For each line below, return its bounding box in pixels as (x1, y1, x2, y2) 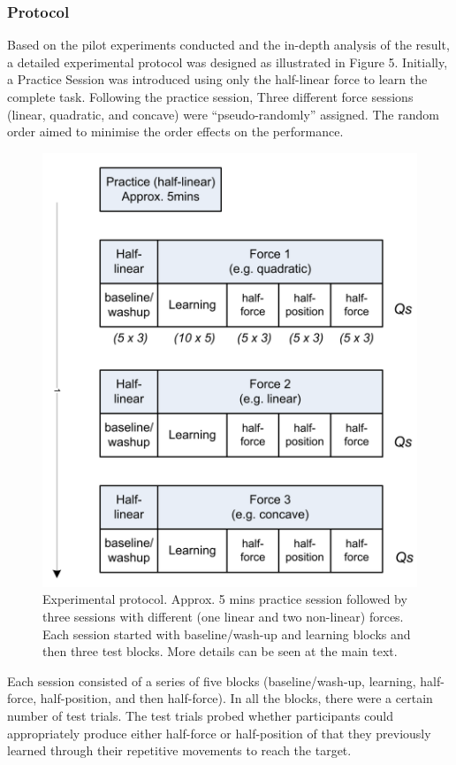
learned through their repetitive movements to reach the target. (7, 741, 352, 760)
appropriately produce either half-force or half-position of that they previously (7, 723, 431, 742)
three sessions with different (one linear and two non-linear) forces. (42, 607, 404, 625)
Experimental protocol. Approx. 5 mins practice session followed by (42, 590, 407, 608)
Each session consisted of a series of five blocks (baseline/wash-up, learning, (7, 671, 416, 690)
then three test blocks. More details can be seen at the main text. (42, 642, 398, 661)
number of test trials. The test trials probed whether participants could (7, 706, 393, 724)
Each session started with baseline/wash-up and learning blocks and (42, 624, 411, 643)
